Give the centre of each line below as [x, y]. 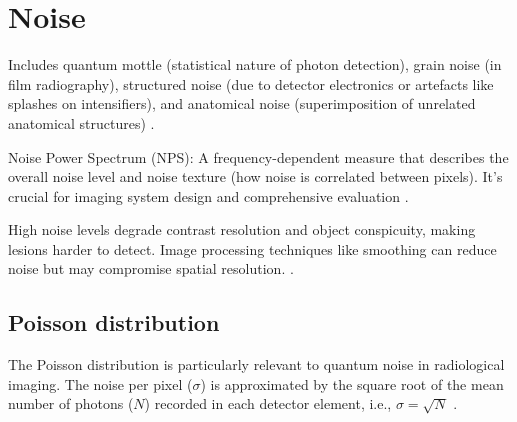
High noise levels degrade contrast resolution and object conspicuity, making [242, 229]
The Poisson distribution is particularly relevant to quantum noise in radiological [256, 364]
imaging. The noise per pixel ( [100, 383]
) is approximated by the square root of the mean [352, 383]
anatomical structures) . [81, 122]
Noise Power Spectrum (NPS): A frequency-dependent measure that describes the [258, 156]
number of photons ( [71, 403]
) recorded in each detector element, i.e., [268, 403]
